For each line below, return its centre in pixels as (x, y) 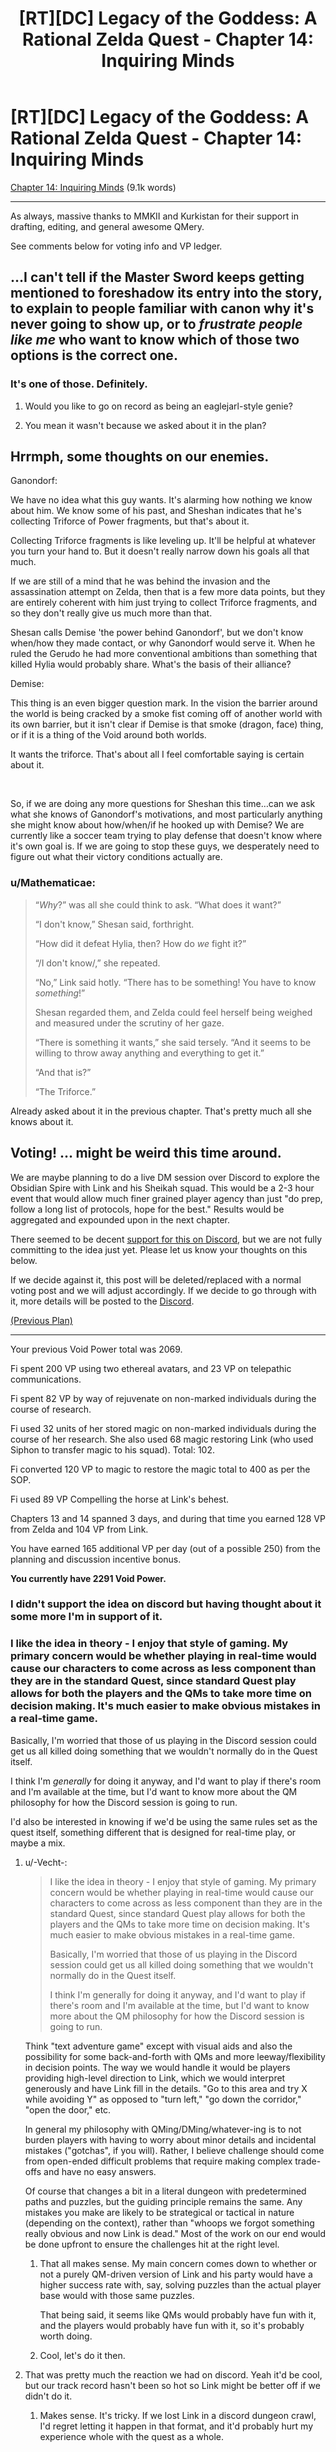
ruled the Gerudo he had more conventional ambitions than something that (164, 654)
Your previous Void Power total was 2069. (96, 1349)
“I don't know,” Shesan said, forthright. (114, 924)
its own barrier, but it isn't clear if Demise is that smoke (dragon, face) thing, (167, 724)
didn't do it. (48, 2396)
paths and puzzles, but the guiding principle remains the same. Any (163, 2201)
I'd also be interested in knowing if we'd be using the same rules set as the (164, 1821)
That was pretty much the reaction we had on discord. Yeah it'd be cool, (173, 2374)
